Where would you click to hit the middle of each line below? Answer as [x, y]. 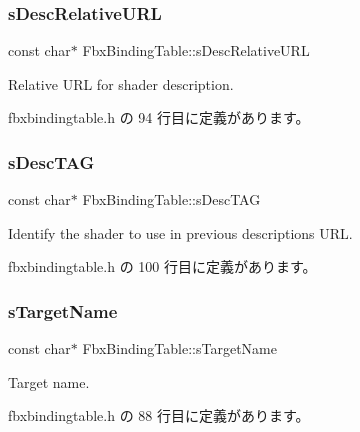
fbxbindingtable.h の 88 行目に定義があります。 [159, 415]
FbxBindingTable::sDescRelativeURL [196, 50]
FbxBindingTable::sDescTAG [171, 199]
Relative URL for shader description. [121, 83]
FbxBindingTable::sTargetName [179, 348]
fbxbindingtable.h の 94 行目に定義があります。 [159, 117]
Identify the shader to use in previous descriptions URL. [180, 232]
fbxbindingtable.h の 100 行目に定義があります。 [162, 266]
